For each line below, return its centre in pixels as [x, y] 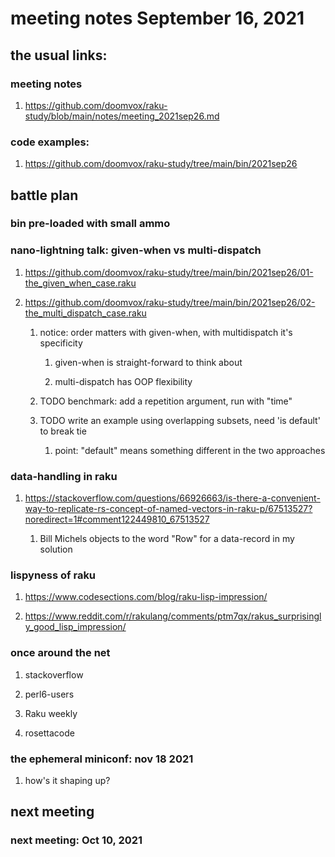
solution [56, 549]
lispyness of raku [53, 575]
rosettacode [49, 733]
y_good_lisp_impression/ [75, 627]
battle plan [44, 195]
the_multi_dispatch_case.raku [85, 313]
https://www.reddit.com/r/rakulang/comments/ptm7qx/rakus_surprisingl [173, 616]
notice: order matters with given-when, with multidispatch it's [166, 332]
